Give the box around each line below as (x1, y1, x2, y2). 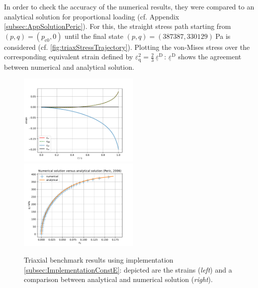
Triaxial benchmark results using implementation (24, 255, 173, 265)
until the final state (65, 30, 124, 41)
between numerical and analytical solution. (4, 61, 134, 72)
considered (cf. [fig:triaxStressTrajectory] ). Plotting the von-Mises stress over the (4, 41, 250, 52)
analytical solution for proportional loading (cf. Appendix (4, 11, 179, 21)
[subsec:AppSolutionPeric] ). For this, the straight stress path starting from (4, 21, 231, 31)
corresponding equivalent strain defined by (4, 51, 133, 62)
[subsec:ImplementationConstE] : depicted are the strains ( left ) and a (24, 264, 232, 275)
